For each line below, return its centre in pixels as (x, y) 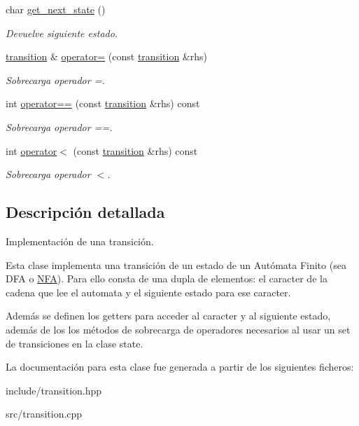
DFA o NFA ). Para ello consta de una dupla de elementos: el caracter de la (167, 279)
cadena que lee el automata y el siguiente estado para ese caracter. (148, 292)
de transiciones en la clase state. (75, 343)
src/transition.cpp (44, 414)
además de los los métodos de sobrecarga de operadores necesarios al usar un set (178, 329)
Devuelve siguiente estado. (62, 33)
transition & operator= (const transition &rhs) (106, 56)
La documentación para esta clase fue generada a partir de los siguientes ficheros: (180, 367)
